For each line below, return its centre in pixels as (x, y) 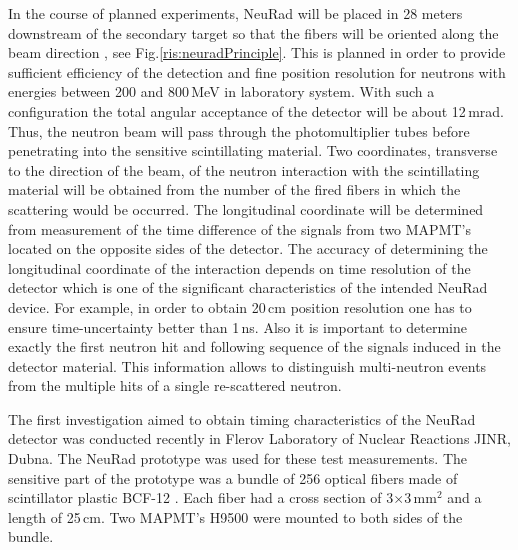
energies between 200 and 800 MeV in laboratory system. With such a (221, 91)
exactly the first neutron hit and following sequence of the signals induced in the (254, 346)
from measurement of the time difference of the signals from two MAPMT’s (239, 228)
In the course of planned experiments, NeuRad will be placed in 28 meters (235, 13)
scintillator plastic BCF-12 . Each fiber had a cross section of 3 (201, 497)
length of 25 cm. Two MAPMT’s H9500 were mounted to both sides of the (235, 516)
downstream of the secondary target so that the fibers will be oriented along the (253, 32)
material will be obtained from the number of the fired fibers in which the (234, 189)
